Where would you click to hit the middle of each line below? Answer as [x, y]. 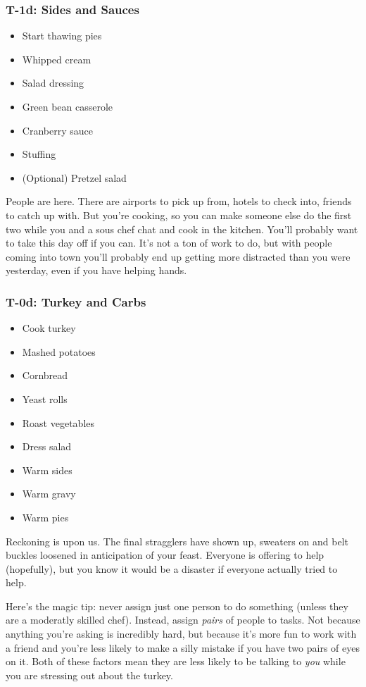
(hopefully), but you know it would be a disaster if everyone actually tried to [172, 568]
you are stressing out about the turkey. [89, 675]
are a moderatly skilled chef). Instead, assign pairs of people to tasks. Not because [183, 620]
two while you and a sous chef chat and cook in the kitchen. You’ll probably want [182, 229]
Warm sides [47, 470]
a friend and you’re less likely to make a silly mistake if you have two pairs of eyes [183, 647]
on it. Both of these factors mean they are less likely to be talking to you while [176, 661]
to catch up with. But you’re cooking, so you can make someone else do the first [179, 215]
